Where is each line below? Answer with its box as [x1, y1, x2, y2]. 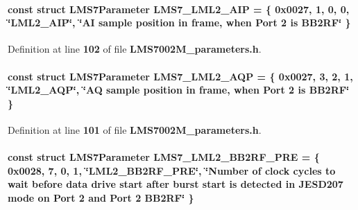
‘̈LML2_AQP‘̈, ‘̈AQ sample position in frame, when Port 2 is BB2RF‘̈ [8, 82, 350, 97]
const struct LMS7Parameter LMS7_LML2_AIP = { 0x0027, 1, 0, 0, [8, 1, 350, 16]
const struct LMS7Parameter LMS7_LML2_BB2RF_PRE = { [8, 150, 320, 164]
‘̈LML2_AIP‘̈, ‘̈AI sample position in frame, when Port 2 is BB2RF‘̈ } [8, 15, 351, 30]
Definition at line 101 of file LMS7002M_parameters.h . [8, 122, 262, 137]
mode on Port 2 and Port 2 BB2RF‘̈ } [8, 190, 194, 204]
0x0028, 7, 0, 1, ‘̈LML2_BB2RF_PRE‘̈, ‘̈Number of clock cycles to [8, 163, 336, 177]
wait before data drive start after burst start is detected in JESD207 [8, 177, 343, 191]
